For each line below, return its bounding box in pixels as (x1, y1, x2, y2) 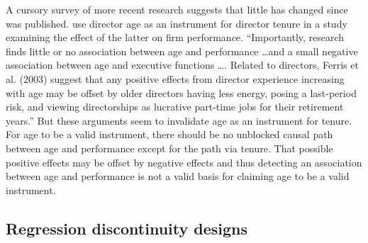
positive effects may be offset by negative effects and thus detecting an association (6, 154, 362, 169)
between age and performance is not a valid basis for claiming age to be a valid (6, 169, 350, 183)
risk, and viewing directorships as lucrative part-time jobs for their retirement (6, 99, 344, 114)
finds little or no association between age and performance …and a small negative (6, 43, 358, 58)
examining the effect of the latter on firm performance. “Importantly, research (6, 30, 345, 45)
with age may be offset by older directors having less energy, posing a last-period (6, 85, 357, 100)
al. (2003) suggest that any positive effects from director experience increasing (6, 71, 345, 86)
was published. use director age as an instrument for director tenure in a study (6, 16, 347, 30)
